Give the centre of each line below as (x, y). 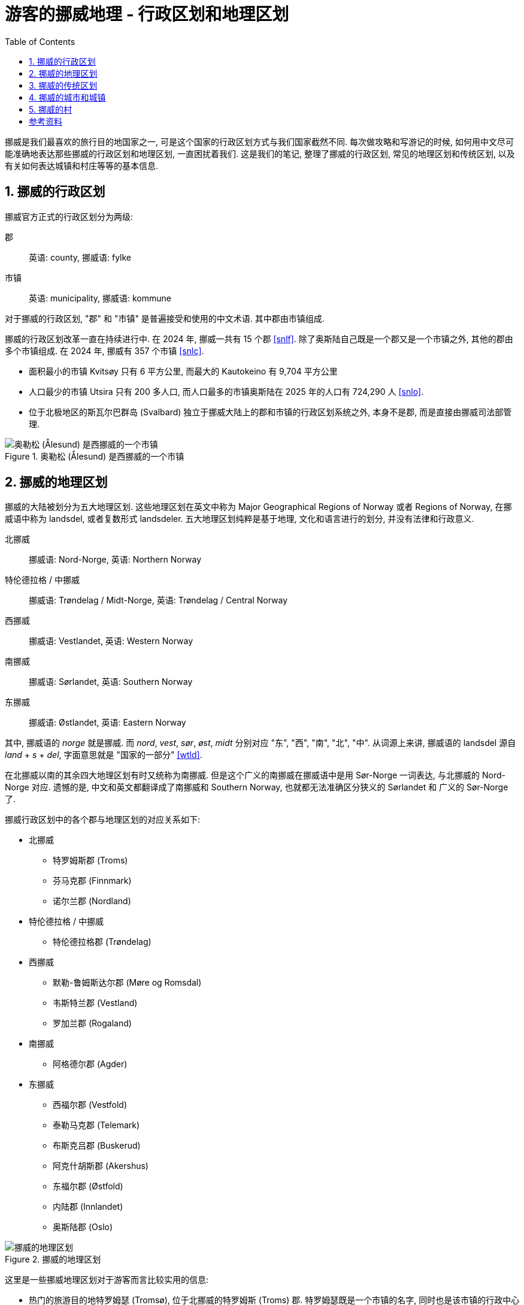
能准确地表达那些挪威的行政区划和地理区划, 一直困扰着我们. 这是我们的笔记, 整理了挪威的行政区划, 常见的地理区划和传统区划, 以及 (260, 153)
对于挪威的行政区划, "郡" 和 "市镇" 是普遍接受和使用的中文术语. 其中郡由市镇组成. (165, 318)
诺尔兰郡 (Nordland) (92, 901)
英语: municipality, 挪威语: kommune (100, 298)
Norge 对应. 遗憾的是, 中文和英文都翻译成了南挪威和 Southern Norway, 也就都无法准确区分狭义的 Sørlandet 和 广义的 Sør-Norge (257, 787)
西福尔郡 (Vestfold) (90, 1105)
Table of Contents (40, 41)
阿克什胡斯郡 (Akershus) (101, 1166)
